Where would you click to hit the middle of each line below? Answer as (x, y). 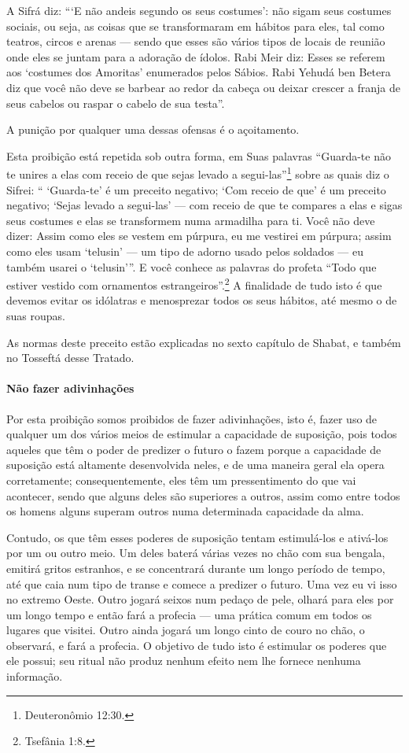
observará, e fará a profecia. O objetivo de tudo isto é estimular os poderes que (197, 645)
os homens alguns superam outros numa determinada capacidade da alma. (185, 511)
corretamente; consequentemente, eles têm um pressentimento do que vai (181, 480)
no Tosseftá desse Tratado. (70, 358)
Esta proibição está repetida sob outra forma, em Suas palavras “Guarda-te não (199, 155)
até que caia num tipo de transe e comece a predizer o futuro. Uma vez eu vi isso (202, 583)
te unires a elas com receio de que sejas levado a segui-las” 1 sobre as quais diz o (198, 173)
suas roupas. (36, 316)
